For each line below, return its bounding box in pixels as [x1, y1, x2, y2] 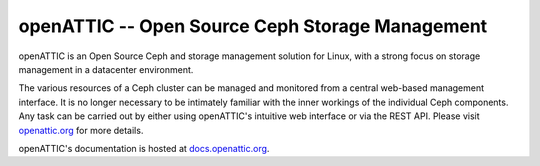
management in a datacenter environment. [18, 63, 194, 75]
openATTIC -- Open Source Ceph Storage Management [18, 15, 488, 37]
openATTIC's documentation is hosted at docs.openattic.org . [18, 142, 270, 154]
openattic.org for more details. [18, 124, 144, 136]
